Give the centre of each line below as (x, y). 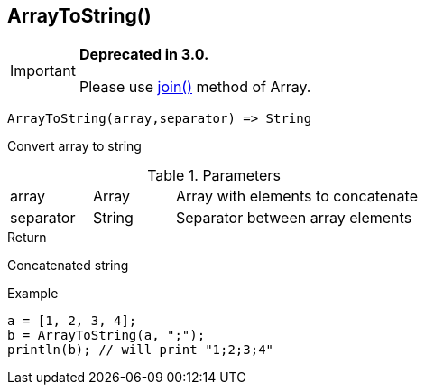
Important (43, 71)
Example (33, 294)
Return (27, 238)
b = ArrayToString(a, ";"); (106, 336)
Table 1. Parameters (214, 176)
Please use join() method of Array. (195, 87)
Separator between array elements (294, 218)
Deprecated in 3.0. (144, 55)
